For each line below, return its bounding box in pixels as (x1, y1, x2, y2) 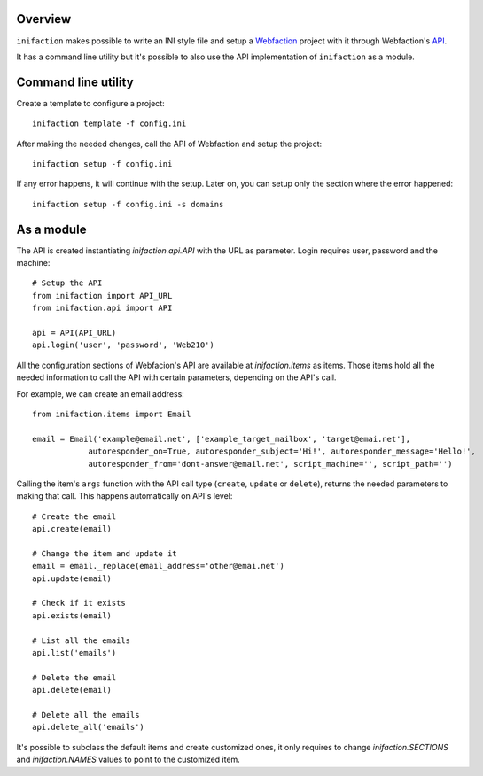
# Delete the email (32, 672, 117, 682)
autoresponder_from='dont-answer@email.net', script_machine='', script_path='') (88, 459, 453, 469)
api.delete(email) (32, 685, 113, 695)
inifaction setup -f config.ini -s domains (32, 199, 224, 209)
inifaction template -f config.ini (32, 119, 187, 128)
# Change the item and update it (32, 548, 177, 558)
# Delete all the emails (32, 710, 140, 719)
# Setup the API (32, 278, 103, 288)
